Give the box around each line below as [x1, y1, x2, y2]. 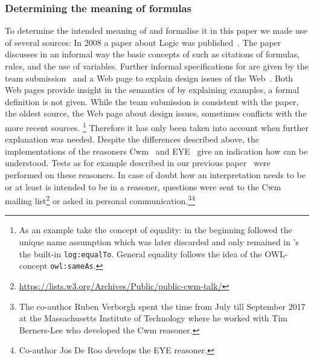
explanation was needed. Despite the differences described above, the [5, 133, 259, 146]
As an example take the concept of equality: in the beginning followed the [19, 223, 292, 236]
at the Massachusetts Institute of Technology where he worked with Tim [19, 312, 287, 324]
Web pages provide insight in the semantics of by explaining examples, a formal [5, 83, 300, 96]
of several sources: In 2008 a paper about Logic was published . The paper [5, 36, 281, 48]
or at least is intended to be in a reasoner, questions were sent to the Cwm [5, 180, 281, 193]
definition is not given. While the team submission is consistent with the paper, [5, 95, 299, 108]
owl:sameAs [50, 262, 94, 271]
